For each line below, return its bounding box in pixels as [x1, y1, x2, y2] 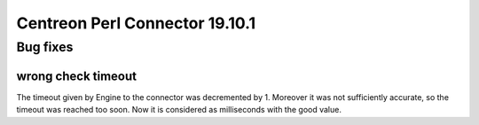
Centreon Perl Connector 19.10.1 [16, 13, 256, 33]
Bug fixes [16, 39, 74, 55]
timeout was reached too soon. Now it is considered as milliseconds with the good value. [16, 105, 342, 115]
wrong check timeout [16, 68, 137, 83]
